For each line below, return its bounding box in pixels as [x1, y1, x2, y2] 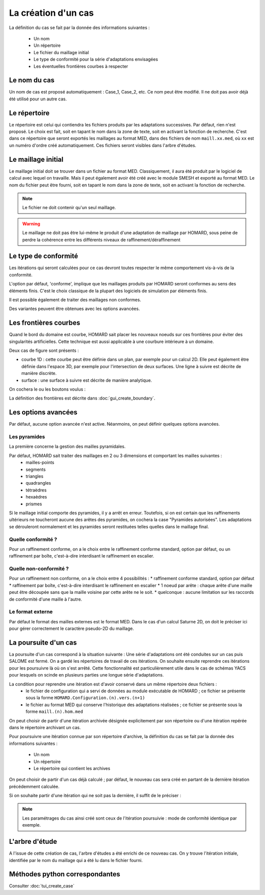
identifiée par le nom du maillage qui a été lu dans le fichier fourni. [9, 857, 143, 863]
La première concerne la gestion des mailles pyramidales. [9, 443, 126, 450]
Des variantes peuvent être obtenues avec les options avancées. [9, 306, 140, 312]
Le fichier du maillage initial [33, 49, 89, 55]
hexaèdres [26, 494, 47, 500]
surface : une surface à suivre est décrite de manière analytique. [21, 377, 152, 383]
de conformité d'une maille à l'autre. [9, 596, 82, 602]
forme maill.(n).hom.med [26, 709, 83, 714]
